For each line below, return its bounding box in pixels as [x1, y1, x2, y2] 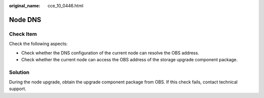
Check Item [9, 30, 37, 37]
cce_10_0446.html [47, 3, 84, 8]
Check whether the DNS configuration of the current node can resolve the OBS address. [21, 49, 199, 56]
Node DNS [9, 15, 42, 24]
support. [9, 86, 26, 92]
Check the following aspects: [9, 41, 68, 47]
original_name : [9, 3, 41, 8]
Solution [9, 69, 30, 75]
